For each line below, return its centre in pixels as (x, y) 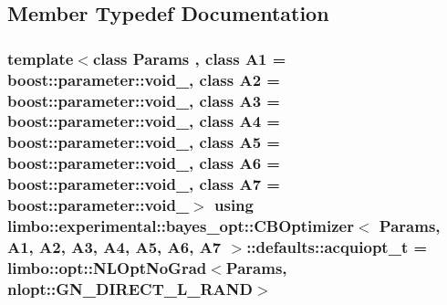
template (41, 58)
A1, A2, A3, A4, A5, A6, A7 (114, 247)
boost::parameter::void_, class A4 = (144, 121)
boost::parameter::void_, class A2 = (144, 79)
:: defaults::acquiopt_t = (337, 247)
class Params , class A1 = (189, 58)
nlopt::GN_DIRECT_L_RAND (130, 288)
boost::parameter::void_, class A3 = (144, 100)
